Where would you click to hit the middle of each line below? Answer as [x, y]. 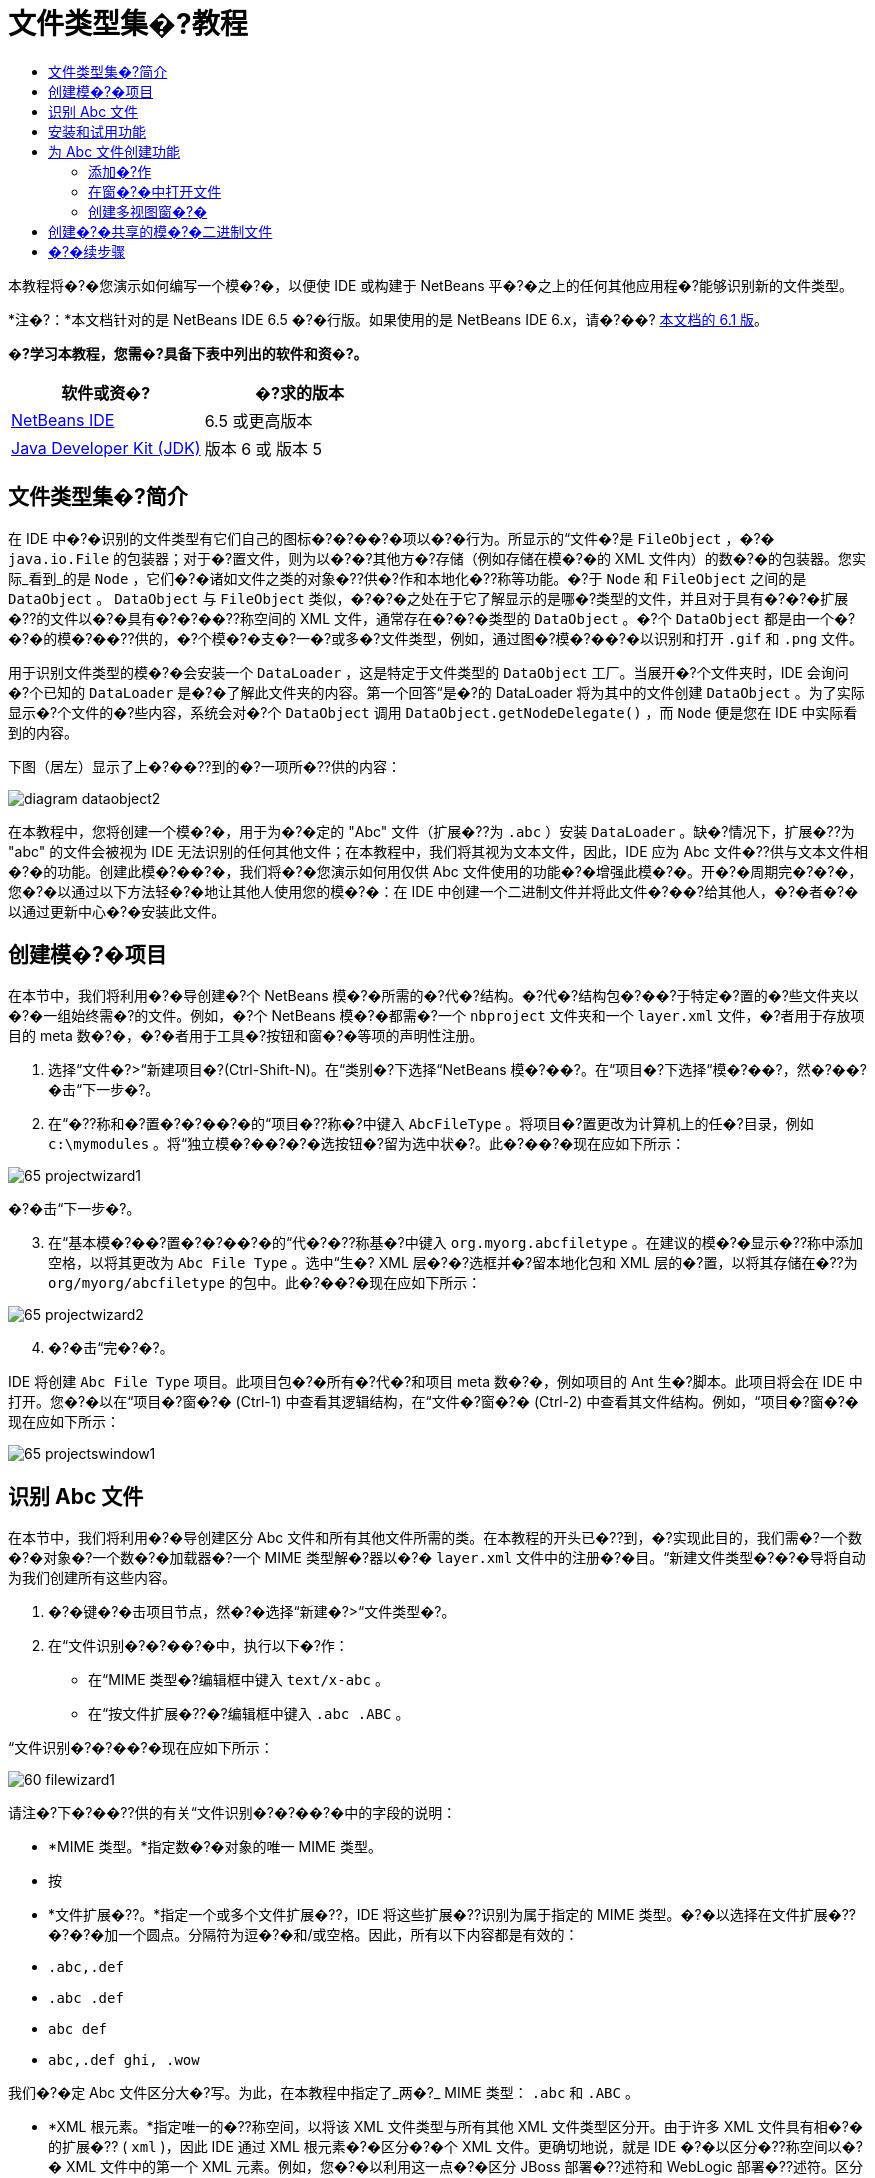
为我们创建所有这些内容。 [92, 1578]
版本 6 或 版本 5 [263, 448]
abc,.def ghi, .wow [124, 2060]
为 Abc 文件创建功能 [114, 151]
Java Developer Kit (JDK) [106, 447]
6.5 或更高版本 [258, 420]
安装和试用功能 [97, 131]
